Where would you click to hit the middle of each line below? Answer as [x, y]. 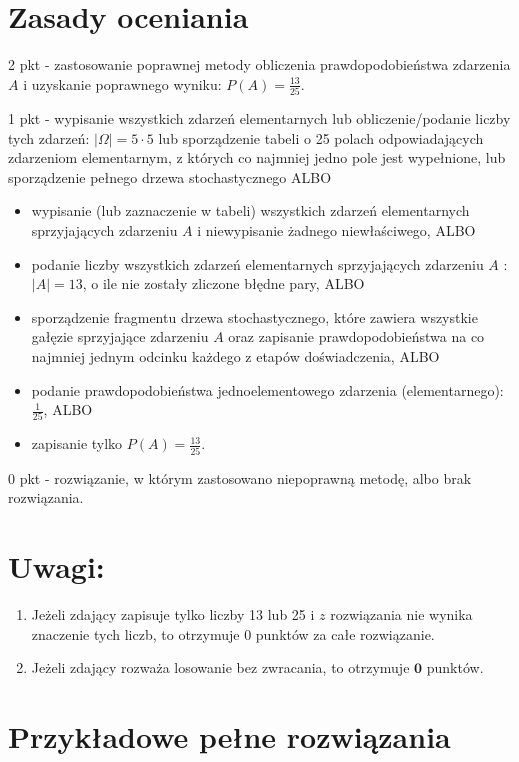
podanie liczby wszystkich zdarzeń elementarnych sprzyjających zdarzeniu [257, 263]
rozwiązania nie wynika [401, 614]
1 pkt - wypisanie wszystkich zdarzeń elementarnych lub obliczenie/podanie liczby [259, 118]
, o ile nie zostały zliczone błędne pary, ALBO [223, 283]
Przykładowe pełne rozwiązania [229, 736]
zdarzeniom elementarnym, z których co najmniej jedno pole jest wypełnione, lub [257, 157]
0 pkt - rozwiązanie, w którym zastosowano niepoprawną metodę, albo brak [240, 477]
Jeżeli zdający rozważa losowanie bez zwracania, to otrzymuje [220, 667]
